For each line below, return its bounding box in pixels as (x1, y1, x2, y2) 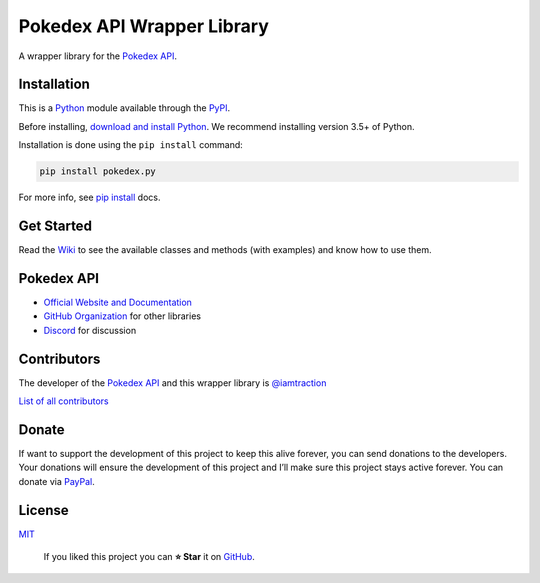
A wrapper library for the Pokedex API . (18, 50, 178, 62)
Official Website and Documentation (43, 296, 192, 309)
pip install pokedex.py (39, 166, 157, 177)
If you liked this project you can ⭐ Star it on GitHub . (43, 551, 255, 563)
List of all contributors (18, 395, 109, 407)
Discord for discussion (43, 324, 137, 336)
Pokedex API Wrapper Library (18, 15, 269, 37)
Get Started (18, 218, 92, 235)
